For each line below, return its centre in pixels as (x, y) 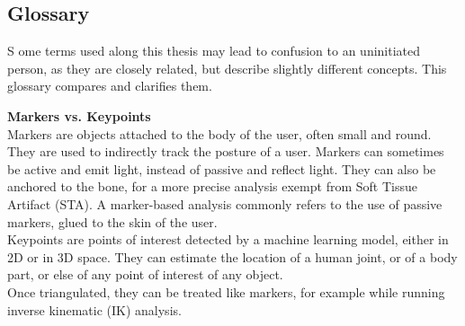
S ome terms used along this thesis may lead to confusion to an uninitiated (214, 51)
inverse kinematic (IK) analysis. (94, 309)
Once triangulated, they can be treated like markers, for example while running (226, 291)
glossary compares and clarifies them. (110, 86)
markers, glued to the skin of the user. (112, 221)
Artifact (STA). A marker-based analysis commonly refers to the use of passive (225, 203)
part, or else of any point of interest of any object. (145, 274)
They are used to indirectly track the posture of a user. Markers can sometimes (226, 151)
